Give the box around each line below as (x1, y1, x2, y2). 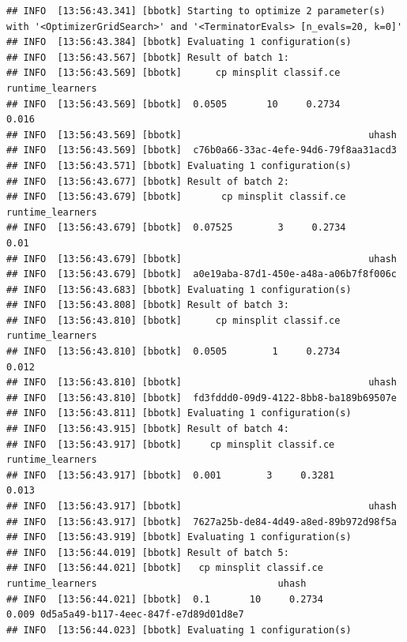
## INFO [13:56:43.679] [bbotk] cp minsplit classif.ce (6, 191, 346, 203)
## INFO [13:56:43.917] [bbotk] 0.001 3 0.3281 (6, 469, 335, 481)
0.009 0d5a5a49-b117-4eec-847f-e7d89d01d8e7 (6, 609, 244, 621)
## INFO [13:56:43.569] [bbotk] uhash (6, 129, 397, 141)
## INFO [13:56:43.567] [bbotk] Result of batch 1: (6, 51, 289, 63)
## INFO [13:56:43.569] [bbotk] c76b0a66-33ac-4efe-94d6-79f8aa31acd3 (6, 145, 397, 156)
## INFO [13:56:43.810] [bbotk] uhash (6, 377, 397, 389)
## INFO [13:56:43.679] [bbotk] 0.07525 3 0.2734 (6, 222, 346, 234)
